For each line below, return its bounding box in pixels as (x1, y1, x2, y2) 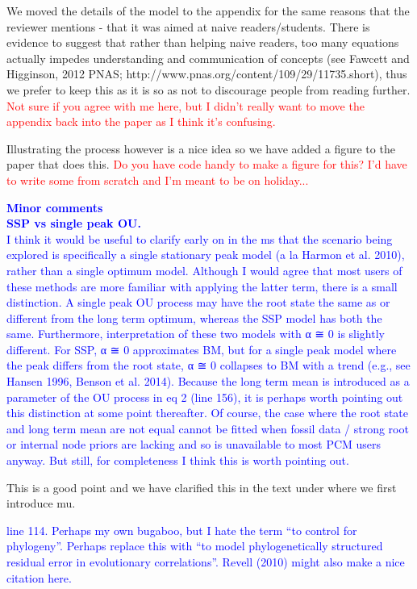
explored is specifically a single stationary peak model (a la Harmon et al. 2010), (6, 246, 405, 263)
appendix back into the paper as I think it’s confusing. (6, 113, 276, 130)
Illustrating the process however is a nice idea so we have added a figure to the (6, 140, 395, 157)
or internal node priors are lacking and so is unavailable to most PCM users (6, 436, 382, 453)
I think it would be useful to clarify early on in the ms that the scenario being (6, 230, 393, 247)
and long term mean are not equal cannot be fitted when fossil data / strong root (6, 420, 409, 437)
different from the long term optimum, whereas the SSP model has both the (6, 309, 382, 326)
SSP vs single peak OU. (6, 215, 141, 232)
